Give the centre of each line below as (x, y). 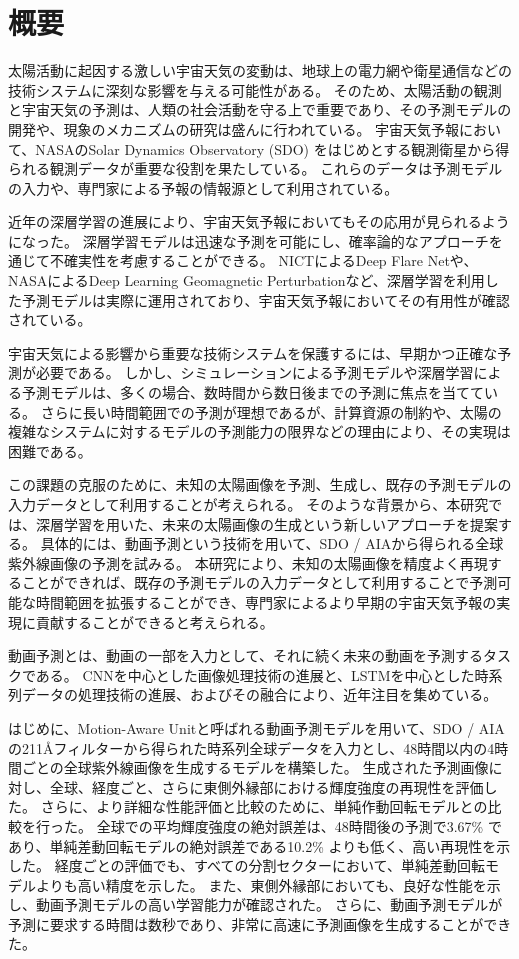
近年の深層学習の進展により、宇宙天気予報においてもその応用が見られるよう (259, 221)
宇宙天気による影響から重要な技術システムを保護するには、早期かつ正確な (253, 352)
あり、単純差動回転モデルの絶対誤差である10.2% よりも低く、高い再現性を (252, 845)
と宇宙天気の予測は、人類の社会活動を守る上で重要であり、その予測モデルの (260, 109)
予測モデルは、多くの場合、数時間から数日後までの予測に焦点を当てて (252, 392)
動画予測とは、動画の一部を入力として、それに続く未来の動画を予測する (245, 655)
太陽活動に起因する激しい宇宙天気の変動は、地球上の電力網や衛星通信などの (260, 70)
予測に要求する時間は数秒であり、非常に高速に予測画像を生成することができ (260, 923)
